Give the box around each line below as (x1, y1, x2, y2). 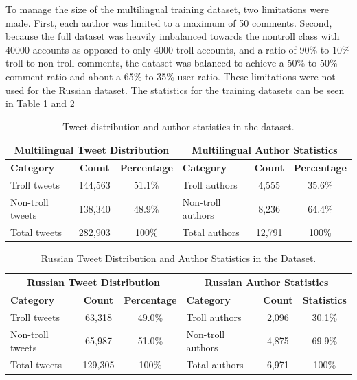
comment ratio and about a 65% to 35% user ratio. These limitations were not (5, 69, 336, 83)
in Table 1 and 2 (5, 96, 75, 110)
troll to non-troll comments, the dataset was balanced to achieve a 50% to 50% (5, 56, 338, 70)
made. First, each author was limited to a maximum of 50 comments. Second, (5, 15, 332, 29)
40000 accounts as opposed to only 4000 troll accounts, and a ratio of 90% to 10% (5, 42, 350, 56)
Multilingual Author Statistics (192, 143, 338, 157)
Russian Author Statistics (205, 275, 329, 289)
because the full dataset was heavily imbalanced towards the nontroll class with (5, 29, 340, 43)
